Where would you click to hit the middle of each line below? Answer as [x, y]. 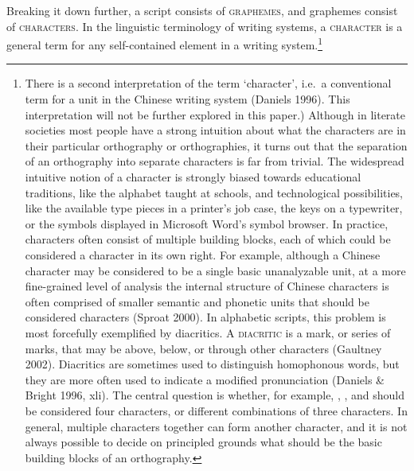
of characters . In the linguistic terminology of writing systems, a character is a [205, 26]
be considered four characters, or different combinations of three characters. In [216, 410]
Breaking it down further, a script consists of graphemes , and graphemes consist [202, 10]
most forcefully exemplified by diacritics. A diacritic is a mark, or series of [208, 332]
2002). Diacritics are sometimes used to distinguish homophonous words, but [212, 364]
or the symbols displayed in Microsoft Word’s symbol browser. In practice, [207, 223]
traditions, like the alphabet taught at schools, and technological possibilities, [214, 192]
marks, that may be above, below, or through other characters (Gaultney [203, 348]
